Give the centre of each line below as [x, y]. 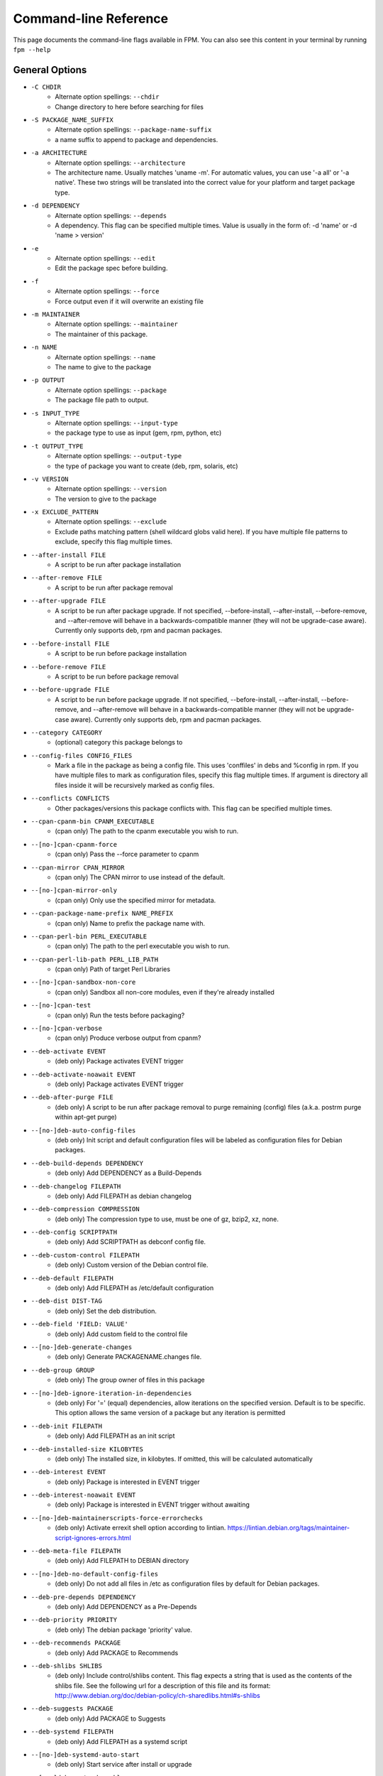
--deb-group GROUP [63, 1370]
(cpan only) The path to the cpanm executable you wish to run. [147, 831]
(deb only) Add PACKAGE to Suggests [110, 1718]
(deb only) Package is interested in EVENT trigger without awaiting [152, 1505]
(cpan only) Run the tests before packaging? [120, 1015]
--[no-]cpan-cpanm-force [74, 844]
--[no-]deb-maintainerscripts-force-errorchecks [117, 1518]
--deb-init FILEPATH [67, 1426]
